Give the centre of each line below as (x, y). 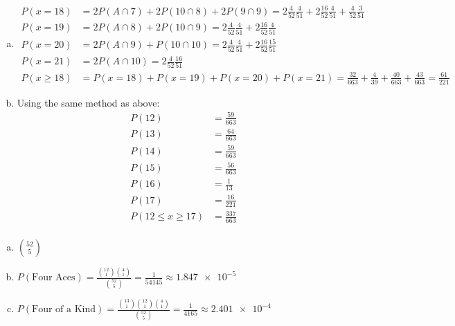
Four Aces (54, 278)
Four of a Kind (64, 309)
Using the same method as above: (88, 102)
